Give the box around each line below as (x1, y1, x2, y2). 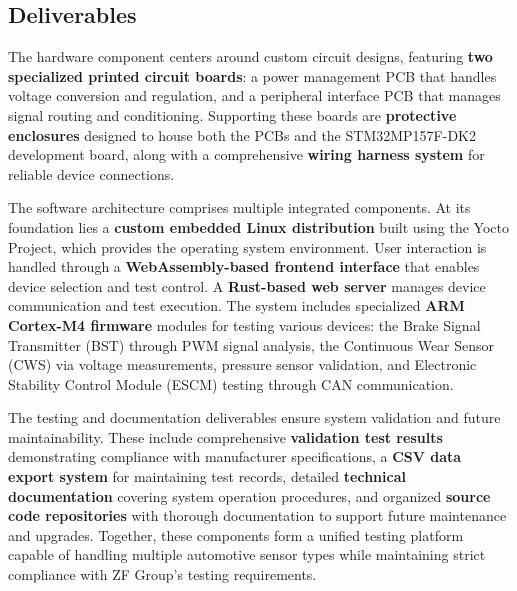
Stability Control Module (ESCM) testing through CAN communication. (8, 373, 454, 394)
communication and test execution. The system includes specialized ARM (8, 295, 465, 316)
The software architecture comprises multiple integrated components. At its (8, 197, 471, 218)
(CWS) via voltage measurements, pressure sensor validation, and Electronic (8, 354, 477, 375)
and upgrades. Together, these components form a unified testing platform (8, 524, 464, 545)
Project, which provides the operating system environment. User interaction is (8, 236, 487, 257)
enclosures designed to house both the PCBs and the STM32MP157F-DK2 (8, 124, 476, 145)
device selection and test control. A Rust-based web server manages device (8, 275, 486, 296)
